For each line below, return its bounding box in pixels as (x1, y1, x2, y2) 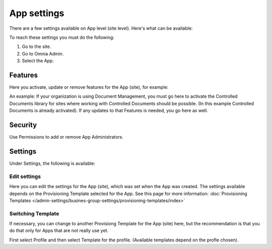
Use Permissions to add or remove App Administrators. (9, 134, 123, 140)
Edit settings (9, 173, 41, 180)
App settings (9, 8, 64, 19)
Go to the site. (22, 43, 51, 50)
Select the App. (22, 58, 54, 64)
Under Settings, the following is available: (9, 160, 96, 166)
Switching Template (9, 210, 59, 217)
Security (9, 121, 37, 129)
